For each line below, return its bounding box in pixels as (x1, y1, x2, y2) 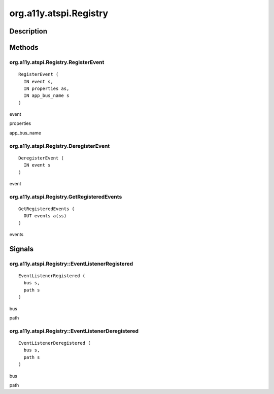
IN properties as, (23, 85, 70, 91)
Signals (9, 244, 34, 253)
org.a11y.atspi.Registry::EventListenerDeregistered (9, 327, 139, 335)
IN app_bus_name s (23, 93, 70, 98)
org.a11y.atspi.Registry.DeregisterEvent (9, 142, 110, 149)
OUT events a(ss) (23, 213, 67, 219)
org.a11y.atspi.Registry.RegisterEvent (9, 58, 105, 65)
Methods (9, 43, 39, 52)
